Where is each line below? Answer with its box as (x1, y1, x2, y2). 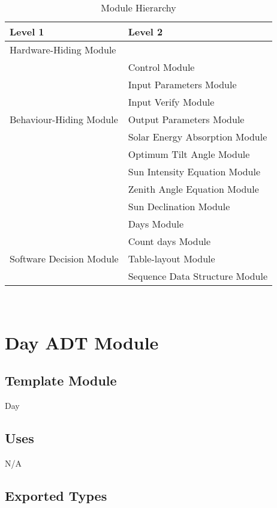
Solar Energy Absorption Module (128, 130, 267, 144)
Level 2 (128, 25, 163, 38)
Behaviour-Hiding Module (10, 112, 118, 126)
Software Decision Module (10, 252, 119, 265)
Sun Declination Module (128, 199, 230, 213)
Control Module (128, 60, 195, 74)
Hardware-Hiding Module (10, 43, 116, 56)
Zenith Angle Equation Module (128, 182, 259, 196)
